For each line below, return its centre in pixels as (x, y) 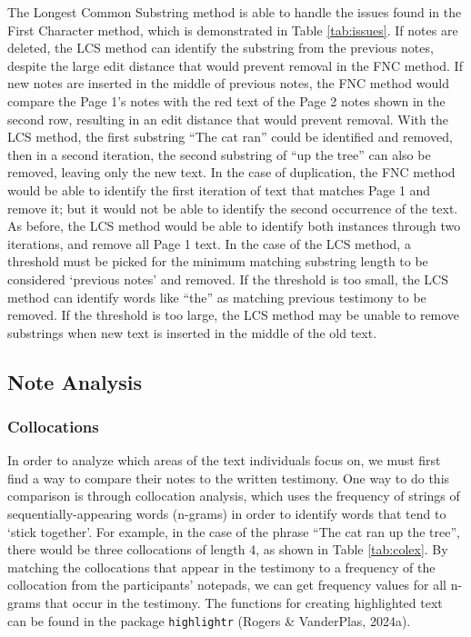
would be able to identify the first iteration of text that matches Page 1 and (219, 189)
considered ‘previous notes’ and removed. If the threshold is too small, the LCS (228, 279)
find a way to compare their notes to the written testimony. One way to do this (229, 478)
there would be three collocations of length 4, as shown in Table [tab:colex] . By (228, 549)
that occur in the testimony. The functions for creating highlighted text (244, 603)
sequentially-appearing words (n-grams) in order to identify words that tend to (227, 514)
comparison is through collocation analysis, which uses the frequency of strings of (234, 496)
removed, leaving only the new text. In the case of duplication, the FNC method (231, 172)
